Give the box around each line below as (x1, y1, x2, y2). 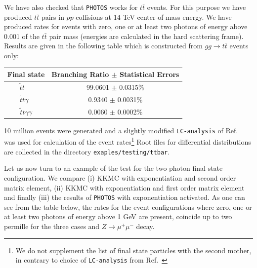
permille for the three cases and (4, 221, 100, 231)
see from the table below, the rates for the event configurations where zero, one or (4, 201, 252, 212)
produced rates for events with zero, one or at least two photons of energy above (4, 21, 248, 32)
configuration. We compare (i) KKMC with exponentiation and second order (4, 172, 236, 183)
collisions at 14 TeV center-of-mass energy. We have (76, 11, 232, 22)
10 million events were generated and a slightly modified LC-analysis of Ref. (4, 125, 238, 135)
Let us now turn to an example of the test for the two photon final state (4, 163, 223, 173)
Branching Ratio (51, 69, 109, 79)
